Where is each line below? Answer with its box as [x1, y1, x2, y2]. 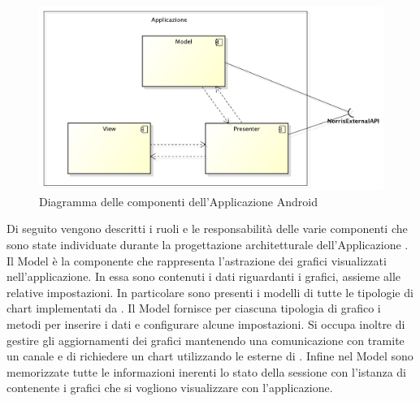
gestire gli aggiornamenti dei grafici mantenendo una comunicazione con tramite [6, 331, 405, 348]
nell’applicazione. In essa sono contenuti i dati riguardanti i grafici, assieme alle [6, 268, 401, 285]
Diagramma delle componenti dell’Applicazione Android [39, 192, 318, 209]
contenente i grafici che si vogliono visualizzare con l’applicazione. [6, 379, 333, 396]
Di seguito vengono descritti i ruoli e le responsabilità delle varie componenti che [6, 220, 408, 237]
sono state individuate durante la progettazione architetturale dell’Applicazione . [6, 236, 409, 253]
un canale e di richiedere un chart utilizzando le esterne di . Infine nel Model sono [6, 347, 414, 364]
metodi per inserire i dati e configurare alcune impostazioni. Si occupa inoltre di [6, 316, 405, 333]
